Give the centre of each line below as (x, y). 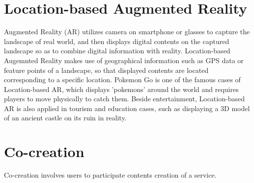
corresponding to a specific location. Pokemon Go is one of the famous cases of (122, 80)
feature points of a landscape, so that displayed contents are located (106, 70)
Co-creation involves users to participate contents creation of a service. (110, 175)
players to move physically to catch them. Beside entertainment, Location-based (124, 99)
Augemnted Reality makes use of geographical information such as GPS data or (124, 60)
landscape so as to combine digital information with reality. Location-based (117, 51)
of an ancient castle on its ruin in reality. (65, 118)
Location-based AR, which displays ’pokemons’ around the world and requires (121, 89)
